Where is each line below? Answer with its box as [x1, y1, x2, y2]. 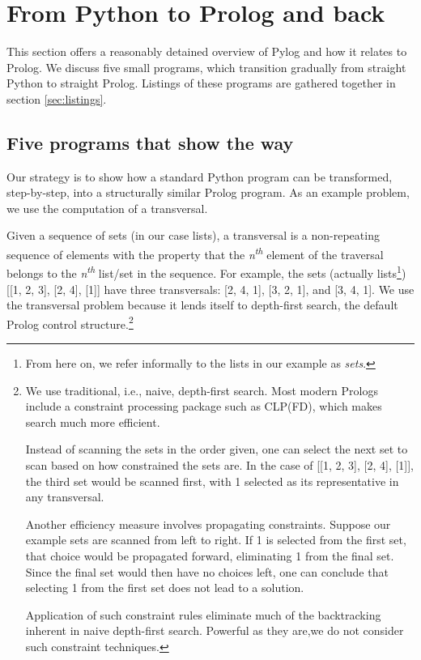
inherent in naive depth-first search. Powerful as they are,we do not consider [25, 622, 404, 639]
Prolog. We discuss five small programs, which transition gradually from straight [6, 58, 406, 75]
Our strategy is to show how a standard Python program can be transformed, [6, 168, 393, 185]
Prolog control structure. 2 [6, 313, 134, 332]
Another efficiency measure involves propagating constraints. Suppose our [25, 515, 391, 532]
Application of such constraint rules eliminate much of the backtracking [25, 606, 381, 623]
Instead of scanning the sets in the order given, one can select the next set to [25, 441, 408, 458]
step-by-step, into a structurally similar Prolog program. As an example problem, [6, 184, 410, 201]
